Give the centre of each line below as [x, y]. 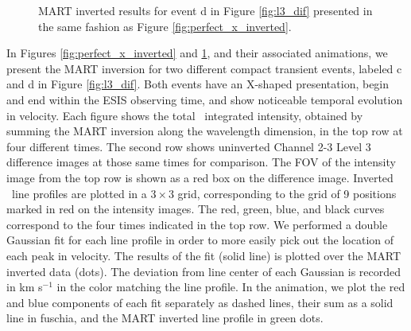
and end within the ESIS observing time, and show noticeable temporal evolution [205, 99]
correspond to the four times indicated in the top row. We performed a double [197, 224]
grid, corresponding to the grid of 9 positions [287, 193]
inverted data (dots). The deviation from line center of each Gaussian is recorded [204, 271]
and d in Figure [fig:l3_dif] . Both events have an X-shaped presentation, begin [198, 84]
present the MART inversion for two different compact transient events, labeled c [204, 68]
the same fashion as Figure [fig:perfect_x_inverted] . [165, 26]
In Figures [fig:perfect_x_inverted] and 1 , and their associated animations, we [197, 53]
